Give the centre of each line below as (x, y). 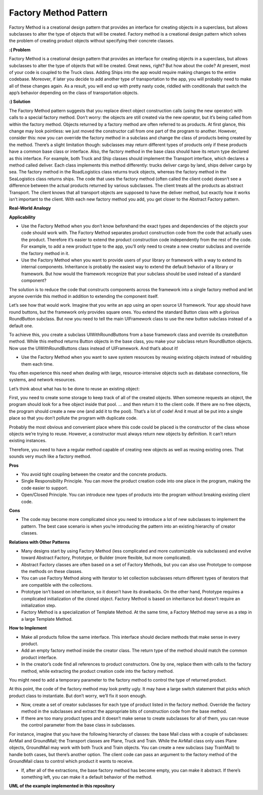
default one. (21, 326)
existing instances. (28, 441)
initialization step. (39, 606)
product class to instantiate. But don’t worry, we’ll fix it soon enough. (78, 696)
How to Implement (28, 628)
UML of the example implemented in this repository (62, 786)
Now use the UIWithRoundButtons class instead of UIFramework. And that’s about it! (94, 348)
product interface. (39, 657)
